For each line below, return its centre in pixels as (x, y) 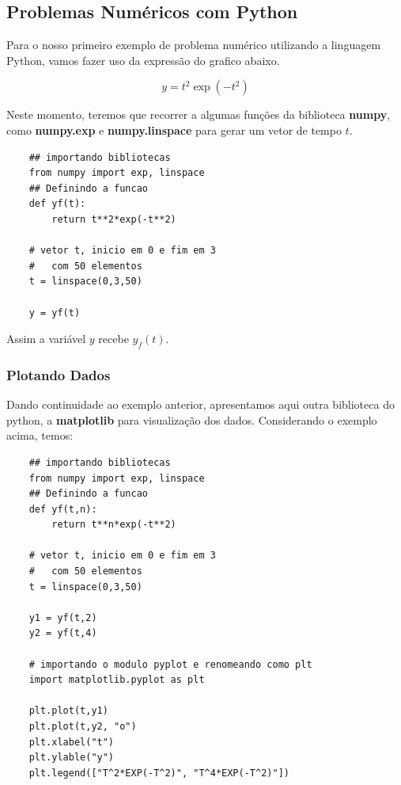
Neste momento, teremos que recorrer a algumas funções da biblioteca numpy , (199, 114)
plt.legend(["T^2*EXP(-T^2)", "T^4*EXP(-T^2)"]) (159, 773)
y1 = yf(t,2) (63, 617)
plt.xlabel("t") (72, 742)
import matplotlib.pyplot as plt (117, 680)
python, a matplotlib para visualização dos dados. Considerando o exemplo (192, 419)
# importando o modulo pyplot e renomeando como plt (170, 664)
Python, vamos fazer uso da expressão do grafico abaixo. (143, 60)
